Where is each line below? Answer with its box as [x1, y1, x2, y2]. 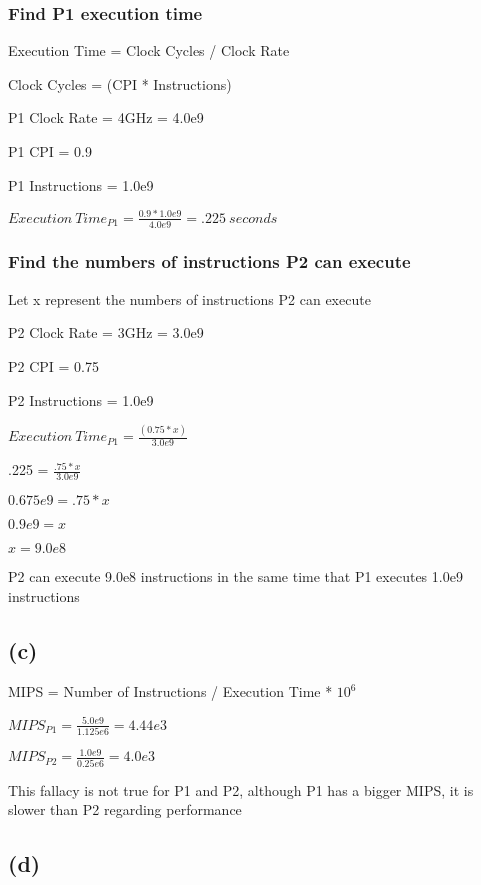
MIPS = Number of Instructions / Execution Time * [8, 681, 333, 702]
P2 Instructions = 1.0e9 [8, 389, 154, 410]
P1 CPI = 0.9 [8, 141, 92, 161]
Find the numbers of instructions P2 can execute [8, 249, 411, 274]
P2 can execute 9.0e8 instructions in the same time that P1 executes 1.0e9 [8, 566, 463, 587]
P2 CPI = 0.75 [8, 355, 99, 376]
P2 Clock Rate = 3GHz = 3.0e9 [8, 322, 204, 343]
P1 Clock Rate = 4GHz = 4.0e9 [8, 107, 204, 128]
